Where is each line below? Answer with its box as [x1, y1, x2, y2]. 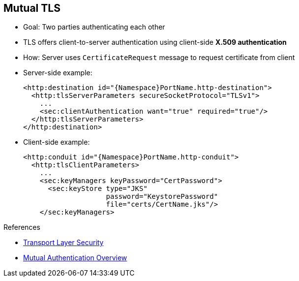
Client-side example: [23, 138, 90, 147]
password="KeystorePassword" [106, 192, 218, 201]
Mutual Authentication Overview [23, 253, 127, 262]
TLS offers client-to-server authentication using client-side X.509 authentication [23, 38, 287, 47]
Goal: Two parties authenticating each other [23, 23, 165, 31]
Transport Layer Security [23, 238, 104, 247]
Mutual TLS [3, 2, 60, 14]
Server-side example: [23, 68, 92, 77]
